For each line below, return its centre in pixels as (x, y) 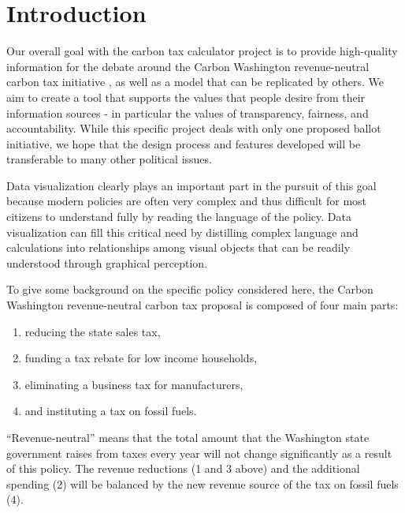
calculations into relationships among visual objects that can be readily (178, 247)
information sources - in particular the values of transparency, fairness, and (188, 112)
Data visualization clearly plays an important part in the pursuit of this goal (191, 185)
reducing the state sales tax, (93, 331)
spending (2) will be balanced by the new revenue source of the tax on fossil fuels (202, 483)
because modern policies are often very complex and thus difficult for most (187, 201)
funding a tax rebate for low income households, (141, 358)
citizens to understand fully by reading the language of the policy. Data (179, 217)
